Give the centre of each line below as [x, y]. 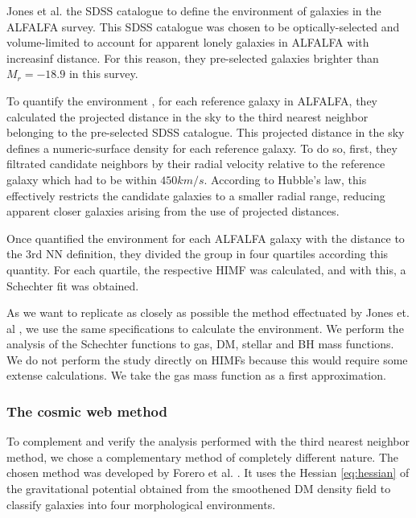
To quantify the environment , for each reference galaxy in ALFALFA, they [192, 100]
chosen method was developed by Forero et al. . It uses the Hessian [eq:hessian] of [208, 473]
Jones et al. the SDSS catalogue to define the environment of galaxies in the [194, 10]
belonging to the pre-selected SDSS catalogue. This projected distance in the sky [206, 132]
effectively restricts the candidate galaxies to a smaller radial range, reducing [196, 195]
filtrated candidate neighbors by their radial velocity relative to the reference [196, 164]
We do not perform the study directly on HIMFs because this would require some [207, 359]
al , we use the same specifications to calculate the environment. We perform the [205, 328]
